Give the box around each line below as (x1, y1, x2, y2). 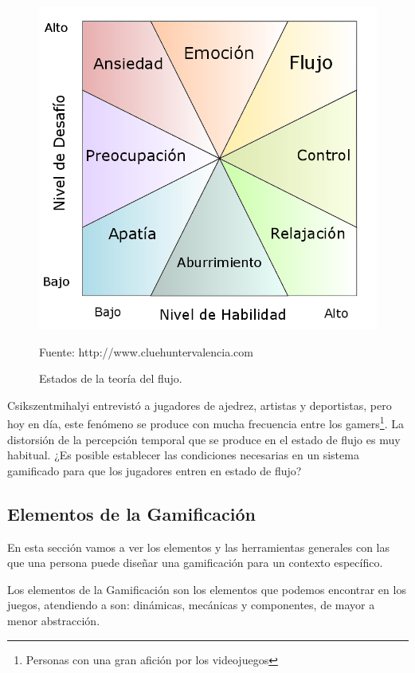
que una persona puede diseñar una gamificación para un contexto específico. (7, 554, 383, 571)
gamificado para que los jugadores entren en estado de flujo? (7, 462, 302, 478)
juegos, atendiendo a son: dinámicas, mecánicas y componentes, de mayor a (7, 596, 375, 613)
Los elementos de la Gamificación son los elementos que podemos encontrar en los (7, 581, 406, 597)
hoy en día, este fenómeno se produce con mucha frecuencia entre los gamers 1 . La (7, 413, 404, 432)
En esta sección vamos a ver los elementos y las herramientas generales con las (7, 538, 390, 555)
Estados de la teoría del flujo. (39, 370, 182, 387)
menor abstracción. (7, 612, 100, 629)
